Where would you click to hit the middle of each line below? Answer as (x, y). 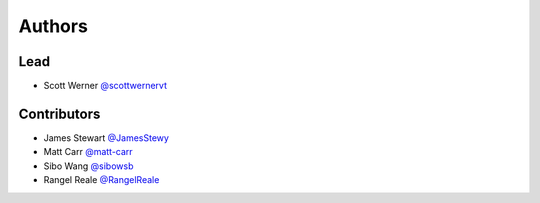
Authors (53, 26)
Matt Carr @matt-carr (88, 152)
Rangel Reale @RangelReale (101, 180)
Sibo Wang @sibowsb (88, 166)
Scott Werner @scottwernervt (105, 86)
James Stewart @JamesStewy (106, 137)
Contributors (59, 113)
